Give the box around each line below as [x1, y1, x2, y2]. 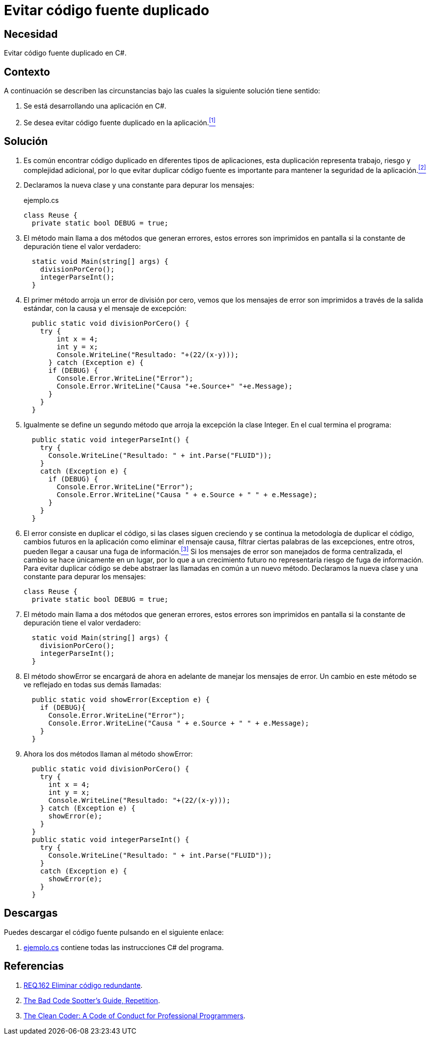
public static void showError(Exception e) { [31, 695, 210, 703]
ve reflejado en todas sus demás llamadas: [24, 680, 161, 689]
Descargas [4, 907, 58, 920]
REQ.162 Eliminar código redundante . [24, 981, 143, 989]
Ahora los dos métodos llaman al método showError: [24, 749, 193, 758]
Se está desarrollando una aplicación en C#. [24, 102, 166, 111]
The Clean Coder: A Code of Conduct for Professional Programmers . [24, 1011, 245, 1020]
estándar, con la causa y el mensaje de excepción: [24, 304, 187, 313]
